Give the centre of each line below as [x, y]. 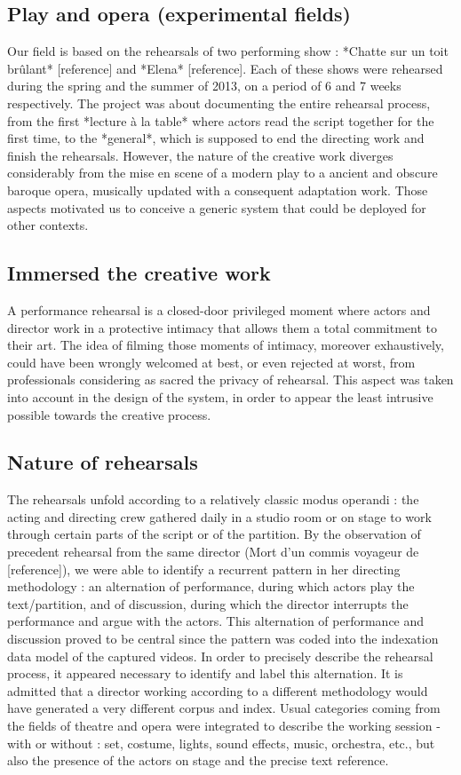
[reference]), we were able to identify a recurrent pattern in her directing [204, 569]
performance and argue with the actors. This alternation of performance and [216, 621]
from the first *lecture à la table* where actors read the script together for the [221, 120]
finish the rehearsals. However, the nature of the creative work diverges [200, 155]
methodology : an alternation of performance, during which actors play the [211, 586]
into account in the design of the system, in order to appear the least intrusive [220, 396]
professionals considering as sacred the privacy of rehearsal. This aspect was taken [230, 380]
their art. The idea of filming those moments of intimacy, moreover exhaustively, [226, 345]
